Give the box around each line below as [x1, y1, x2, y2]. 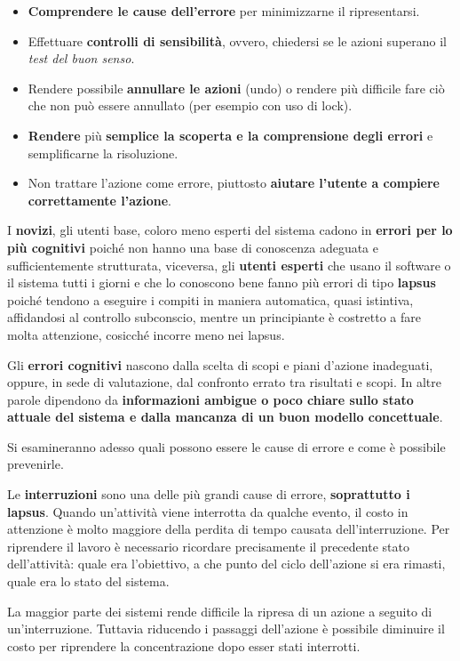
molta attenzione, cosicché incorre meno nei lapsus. [7, 325, 285, 343]
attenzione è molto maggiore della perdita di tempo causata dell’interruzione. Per [7, 520, 450, 538]
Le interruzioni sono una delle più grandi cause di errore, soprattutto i [7, 485, 410, 504]
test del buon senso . [28, 49, 135, 68]
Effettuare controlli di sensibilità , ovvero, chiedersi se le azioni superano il [28, 31, 447, 50]
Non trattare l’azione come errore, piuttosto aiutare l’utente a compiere [28, 173, 440, 192]
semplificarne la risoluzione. [28, 143, 178, 162]
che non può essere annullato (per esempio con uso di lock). [28, 96, 353, 115]
